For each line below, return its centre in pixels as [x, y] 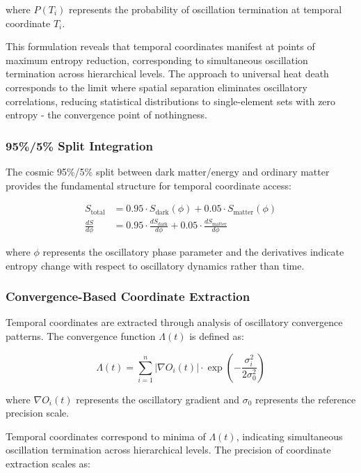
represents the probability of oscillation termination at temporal [205, 9]
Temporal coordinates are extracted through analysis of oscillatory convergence [174, 322]
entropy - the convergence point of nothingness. [106, 115]
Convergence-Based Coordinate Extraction [128, 296]
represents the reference [306, 399]
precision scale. [38, 413]
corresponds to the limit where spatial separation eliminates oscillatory [157, 87]
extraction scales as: [48, 463]
